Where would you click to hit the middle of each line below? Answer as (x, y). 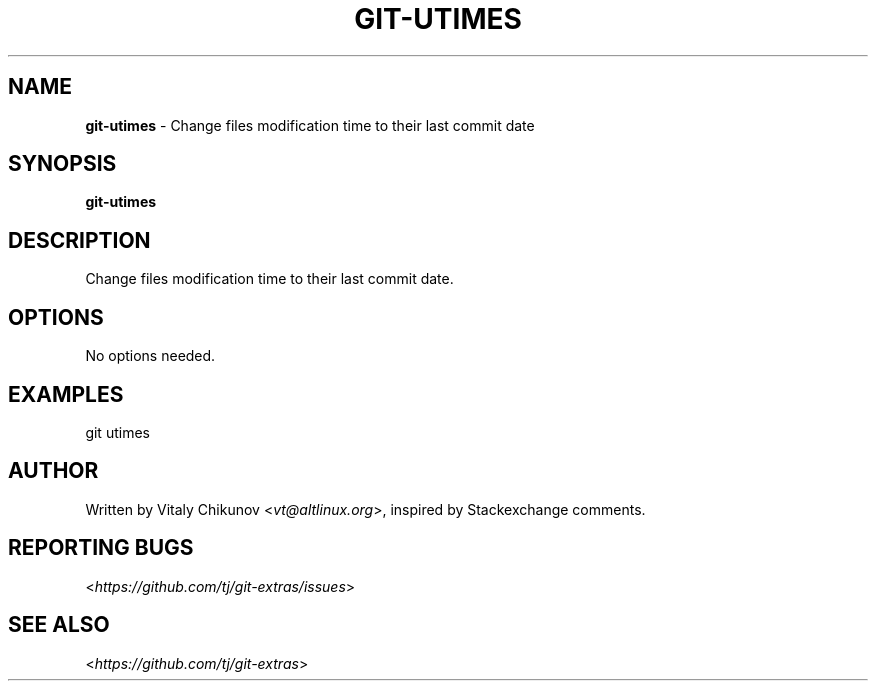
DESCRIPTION (79, 240)
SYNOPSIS (62, 164)
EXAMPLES (66, 394)
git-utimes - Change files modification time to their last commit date (310, 125)
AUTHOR (53, 471)
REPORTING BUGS (101, 548)
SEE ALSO (59, 625)
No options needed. (150, 356)
